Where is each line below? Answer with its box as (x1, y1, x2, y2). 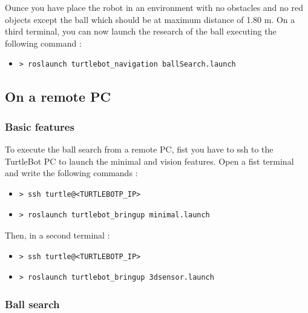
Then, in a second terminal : (5, 228, 110, 241)
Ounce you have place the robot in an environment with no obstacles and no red (5, 1, 303, 13)
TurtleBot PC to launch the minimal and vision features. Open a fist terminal (5, 154, 294, 167)
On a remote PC (5, 87, 111, 106)
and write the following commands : (5, 166, 138, 179)
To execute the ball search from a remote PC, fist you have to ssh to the (5, 142, 274, 155)
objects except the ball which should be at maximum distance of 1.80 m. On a (5, 13, 295, 25)
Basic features (5, 119, 74, 134)
